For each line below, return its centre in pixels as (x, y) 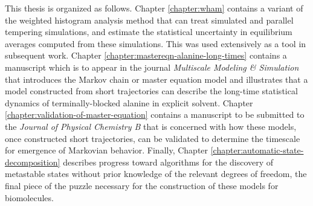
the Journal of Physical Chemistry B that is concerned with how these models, (151, 126)
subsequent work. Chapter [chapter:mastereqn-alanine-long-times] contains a (146, 55)
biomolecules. (29, 197)
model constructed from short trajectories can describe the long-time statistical (151, 91)
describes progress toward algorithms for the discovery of (168, 162)
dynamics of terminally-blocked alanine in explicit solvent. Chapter (129, 102)
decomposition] (33, 162)
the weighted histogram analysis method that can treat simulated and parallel (149, 20)
